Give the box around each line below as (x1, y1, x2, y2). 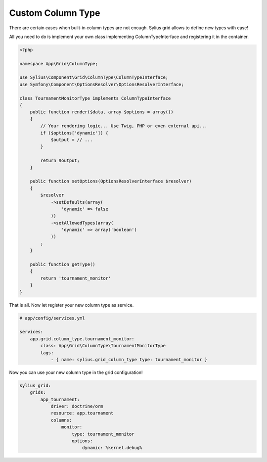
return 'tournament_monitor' (40, 275, 111, 281)
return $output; (40, 158, 80, 163)
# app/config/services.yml (19, 315, 85, 321)
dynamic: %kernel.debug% (82, 445, 142, 451)
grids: (30, 390, 46, 395)
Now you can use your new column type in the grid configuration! (9, 369, 143, 375)
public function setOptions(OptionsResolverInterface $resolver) (30, 179, 192, 184)
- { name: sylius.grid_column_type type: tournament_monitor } (50, 357, 208, 362)
